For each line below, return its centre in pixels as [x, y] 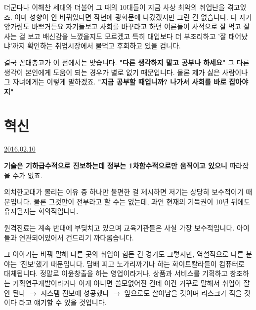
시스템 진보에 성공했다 [75, 292]
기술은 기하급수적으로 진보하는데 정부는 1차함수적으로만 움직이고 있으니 [116, 166]
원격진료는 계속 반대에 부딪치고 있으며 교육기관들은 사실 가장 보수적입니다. [119, 228]
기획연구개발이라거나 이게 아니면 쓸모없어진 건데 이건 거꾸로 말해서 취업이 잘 [131, 283]
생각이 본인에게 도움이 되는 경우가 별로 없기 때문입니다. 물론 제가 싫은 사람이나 [126, 72]
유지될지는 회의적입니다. [41, 211]
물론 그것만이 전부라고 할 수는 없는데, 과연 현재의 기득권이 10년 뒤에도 [142, 201]
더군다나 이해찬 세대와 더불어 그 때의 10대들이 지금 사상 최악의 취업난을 [115, 7]
